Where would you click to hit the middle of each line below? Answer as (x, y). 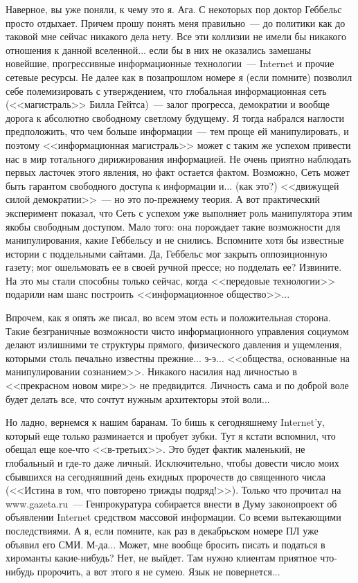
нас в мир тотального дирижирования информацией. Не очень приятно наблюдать (179, 158)
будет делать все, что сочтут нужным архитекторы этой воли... (138, 398)
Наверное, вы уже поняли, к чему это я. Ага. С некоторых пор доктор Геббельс (174, 9)
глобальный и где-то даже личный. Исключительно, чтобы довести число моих (172, 463)
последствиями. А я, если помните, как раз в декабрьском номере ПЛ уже (162, 530)
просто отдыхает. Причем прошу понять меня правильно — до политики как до (176, 23)
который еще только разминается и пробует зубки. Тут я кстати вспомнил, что (171, 435)
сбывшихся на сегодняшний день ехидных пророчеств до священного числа (165, 476)
